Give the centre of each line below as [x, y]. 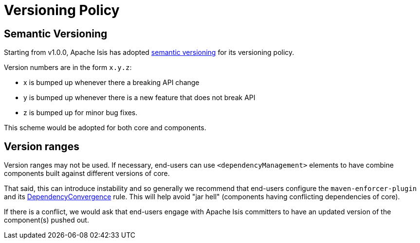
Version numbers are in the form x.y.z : [68, 68]
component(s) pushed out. [46, 220]
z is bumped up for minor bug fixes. [81, 113]
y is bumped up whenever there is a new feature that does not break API [139, 98]
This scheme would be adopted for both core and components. [105, 128]
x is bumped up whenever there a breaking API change [111, 83]
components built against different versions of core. [87, 174]
